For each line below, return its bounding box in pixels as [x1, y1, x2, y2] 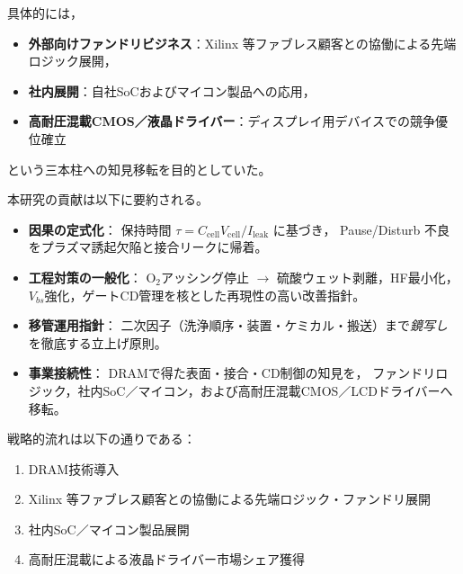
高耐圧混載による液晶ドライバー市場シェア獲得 [28, 550, 306, 569]
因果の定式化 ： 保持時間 [28, 220, 172, 238]
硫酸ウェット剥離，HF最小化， [277, 267, 459, 286]
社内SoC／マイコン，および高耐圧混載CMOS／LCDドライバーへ [77, 381, 453, 399]
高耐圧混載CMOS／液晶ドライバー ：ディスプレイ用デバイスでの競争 [28, 112, 436, 130]
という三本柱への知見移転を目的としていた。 [7, 159, 272, 178]
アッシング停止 [161, 267, 250, 286]
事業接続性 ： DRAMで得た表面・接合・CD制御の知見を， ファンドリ [28, 363, 436, 382]
